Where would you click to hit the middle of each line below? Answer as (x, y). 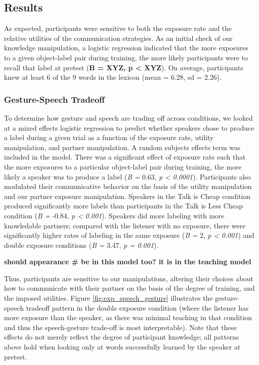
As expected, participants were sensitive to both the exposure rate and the (118, 28)
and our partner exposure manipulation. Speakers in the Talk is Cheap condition (127, 196)
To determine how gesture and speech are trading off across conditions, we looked (129, 117)
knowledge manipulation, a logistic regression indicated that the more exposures (126, 48)
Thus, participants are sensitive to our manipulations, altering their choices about (129, 278)
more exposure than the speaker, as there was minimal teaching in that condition (128, 317)
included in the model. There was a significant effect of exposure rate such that (125, 157)
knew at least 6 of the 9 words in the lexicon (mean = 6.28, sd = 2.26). (113, 77)
